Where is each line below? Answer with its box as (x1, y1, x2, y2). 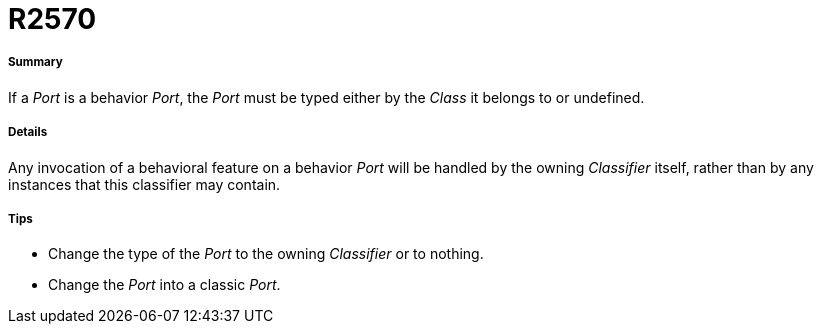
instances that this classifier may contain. (8, 175, 281, 193)
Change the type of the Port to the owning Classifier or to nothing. (48, 245, 484, 263)
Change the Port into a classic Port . (48, 276, 281, 294)
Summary (8, 55, 63, 70)
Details (8, 125, 48, 140)
